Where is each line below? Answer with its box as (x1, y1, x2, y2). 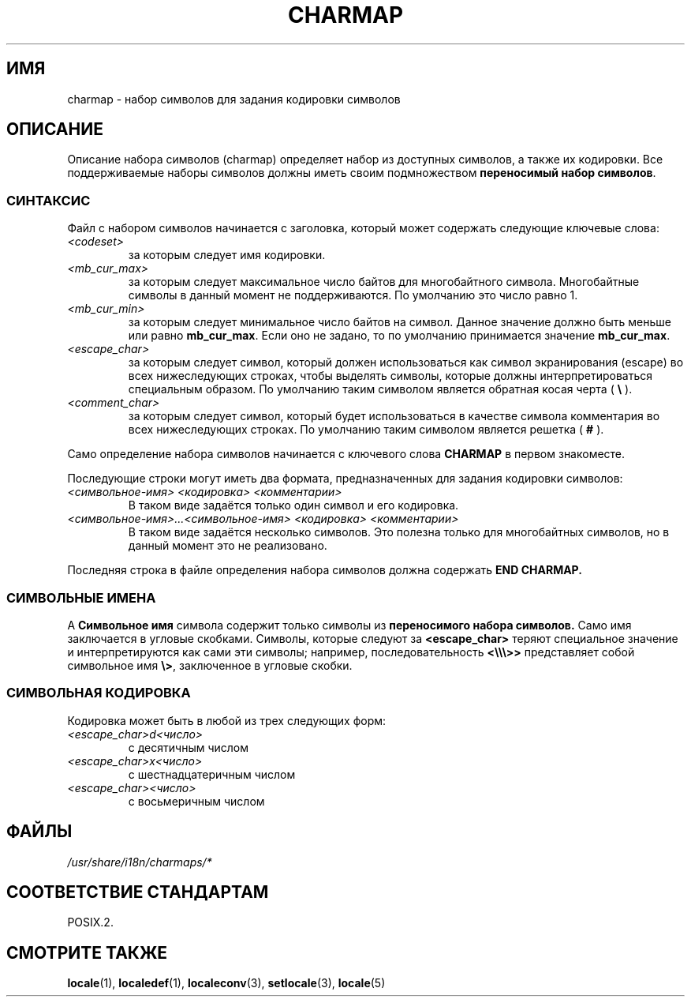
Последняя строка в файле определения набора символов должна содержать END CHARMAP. (67, 563, 582, 577)
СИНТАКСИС (6, 192, 91, 208)
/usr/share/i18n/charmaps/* (67, 855, 212, 869)
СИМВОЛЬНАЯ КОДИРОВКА (6, 685, 191, 701)
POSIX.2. (67, 915, 114, 930)
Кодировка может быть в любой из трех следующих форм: (67, 713, 387, 727)
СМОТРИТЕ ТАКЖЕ (6, 942, 168, 963)
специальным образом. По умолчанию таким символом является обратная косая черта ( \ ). (128, 382, 633, 396)
